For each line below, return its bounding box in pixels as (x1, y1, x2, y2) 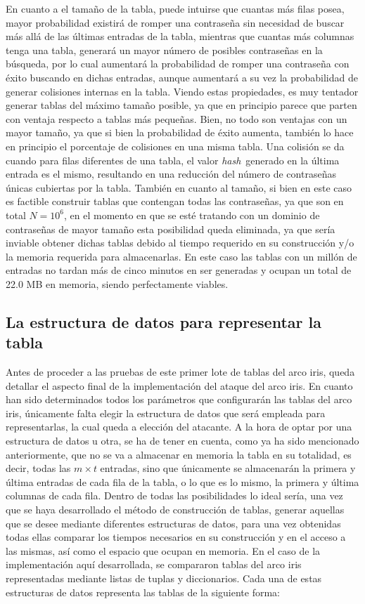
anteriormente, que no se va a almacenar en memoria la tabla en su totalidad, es (6, 447, 352, 461)
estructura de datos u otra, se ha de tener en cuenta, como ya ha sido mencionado (6, 433, 359, 448)
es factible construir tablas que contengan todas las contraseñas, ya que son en (6, 194, 344, 209)
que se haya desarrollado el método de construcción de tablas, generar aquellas (6, 502, 345, 516)
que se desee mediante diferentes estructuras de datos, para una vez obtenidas (6, 516, 341, 530)
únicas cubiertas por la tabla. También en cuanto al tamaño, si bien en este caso (6, 180, 352, 195)
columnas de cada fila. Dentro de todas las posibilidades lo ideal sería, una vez (6, 488, 343, 503)
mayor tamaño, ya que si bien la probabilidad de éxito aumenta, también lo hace (6, 125, 354, 140)
